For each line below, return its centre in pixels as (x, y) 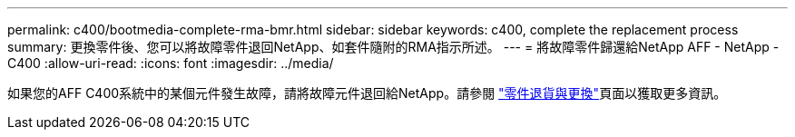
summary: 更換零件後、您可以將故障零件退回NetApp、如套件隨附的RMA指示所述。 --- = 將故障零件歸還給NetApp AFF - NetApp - (393, 47)
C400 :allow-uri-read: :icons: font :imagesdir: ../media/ (171, 63)
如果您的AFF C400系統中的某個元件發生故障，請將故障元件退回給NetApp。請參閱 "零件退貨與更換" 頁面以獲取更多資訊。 (367, 93)
